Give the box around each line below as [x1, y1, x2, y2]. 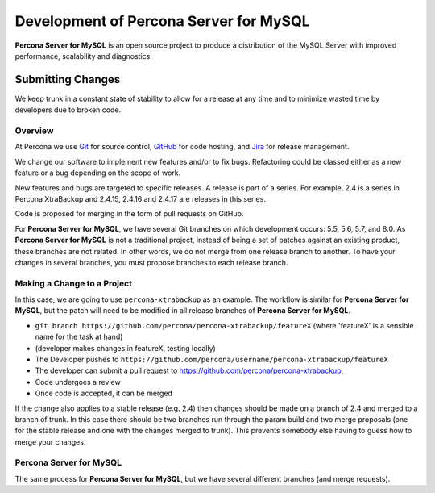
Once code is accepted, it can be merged [35, 388, 173, 399]
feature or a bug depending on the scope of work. [14, 168, 181, 178]
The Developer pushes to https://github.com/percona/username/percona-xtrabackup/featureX [35, 354, 388, 364]
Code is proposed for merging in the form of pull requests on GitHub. [14, 209, 244, 219]
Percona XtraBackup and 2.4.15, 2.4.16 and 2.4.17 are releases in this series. [14, 194, 266, 203]
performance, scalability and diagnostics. [14, 51, 152, 61]
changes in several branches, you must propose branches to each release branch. [14, 257, 288, 267]
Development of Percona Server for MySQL [14, 12, 310, 30]
